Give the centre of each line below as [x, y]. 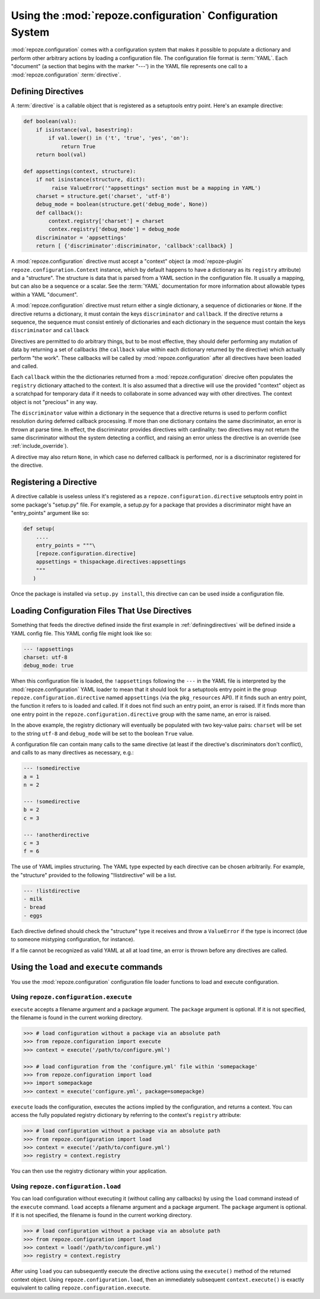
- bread [34, 907]
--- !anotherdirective [56, 835]
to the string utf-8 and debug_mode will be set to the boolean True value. [102, 733]
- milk [33, 899]
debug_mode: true [49, 666]
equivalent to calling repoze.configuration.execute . [81, 1288]
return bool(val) [61, 155]
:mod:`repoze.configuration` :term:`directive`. [66, 75]
